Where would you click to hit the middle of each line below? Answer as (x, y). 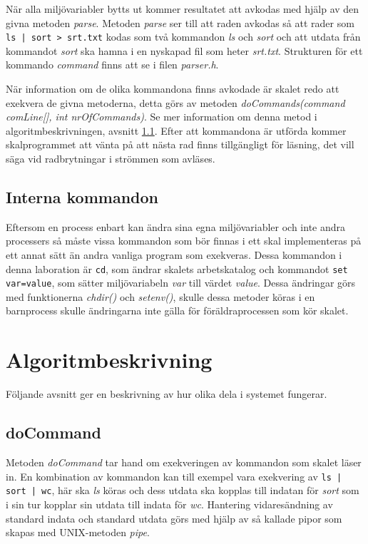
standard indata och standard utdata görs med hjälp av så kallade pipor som (174, 518)
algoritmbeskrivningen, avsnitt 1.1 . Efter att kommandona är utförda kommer (176, 130)
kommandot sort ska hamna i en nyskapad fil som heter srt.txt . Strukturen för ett (184, 50)
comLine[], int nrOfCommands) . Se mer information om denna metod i (162, 117)
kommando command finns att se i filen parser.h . (112, 65)
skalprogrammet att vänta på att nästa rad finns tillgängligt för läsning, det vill (180, 144)
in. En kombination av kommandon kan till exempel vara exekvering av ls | (174, 476)
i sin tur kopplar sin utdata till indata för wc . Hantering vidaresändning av (169, 504)
